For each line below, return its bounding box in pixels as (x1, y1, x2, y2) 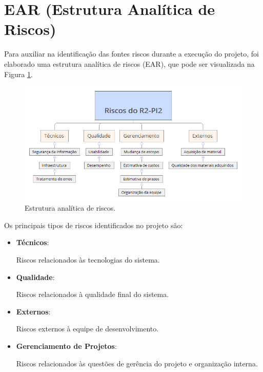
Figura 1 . (4, 68, 33, 79)
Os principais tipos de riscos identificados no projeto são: (4, 219, 183, 230)
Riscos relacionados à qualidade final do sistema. (16, 289, 169, 300)
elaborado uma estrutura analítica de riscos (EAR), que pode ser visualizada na (4, 58, 255, 69)
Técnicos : (16, 237, 49, 248)
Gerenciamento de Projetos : (16, 341, 117, 351)
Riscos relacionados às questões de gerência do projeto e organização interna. (16, 358, 258, 368)
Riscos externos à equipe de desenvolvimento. (16, 323, 159, 334)
